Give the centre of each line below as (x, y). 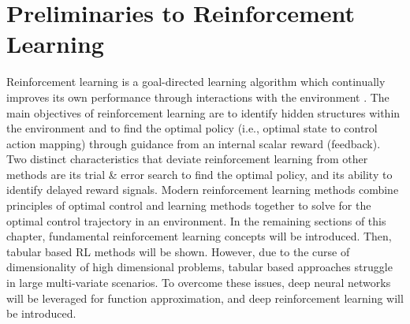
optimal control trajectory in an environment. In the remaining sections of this (196, 220)
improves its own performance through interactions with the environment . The (198, 97)
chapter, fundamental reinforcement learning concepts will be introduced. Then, (199, 236)
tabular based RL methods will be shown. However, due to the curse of (178, 251)
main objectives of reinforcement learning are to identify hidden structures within (203, 112)
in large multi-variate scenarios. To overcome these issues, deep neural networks (199, 283)
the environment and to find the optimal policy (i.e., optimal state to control (192, 128)
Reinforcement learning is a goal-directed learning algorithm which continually (196, 82)
